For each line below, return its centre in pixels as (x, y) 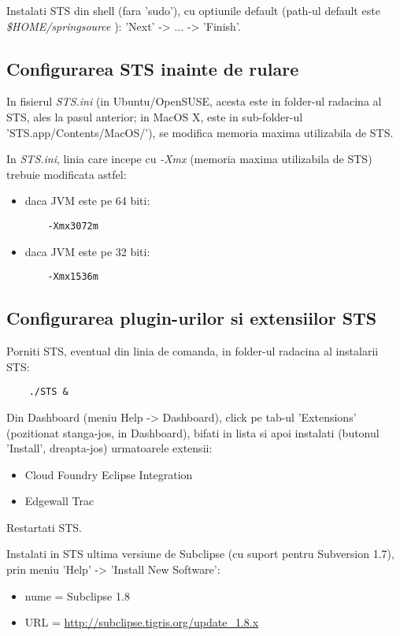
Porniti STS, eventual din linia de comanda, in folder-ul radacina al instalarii (193, 351)
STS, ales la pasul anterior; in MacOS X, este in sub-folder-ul (155, 116)
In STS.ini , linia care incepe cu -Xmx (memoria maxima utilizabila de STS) (189, 159)
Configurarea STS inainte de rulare (153, 68)
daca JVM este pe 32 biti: (87, 251)
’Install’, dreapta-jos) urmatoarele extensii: (109, 448)
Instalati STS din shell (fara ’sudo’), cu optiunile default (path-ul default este (193, 10)
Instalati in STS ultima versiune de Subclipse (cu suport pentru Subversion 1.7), (200, 554)
